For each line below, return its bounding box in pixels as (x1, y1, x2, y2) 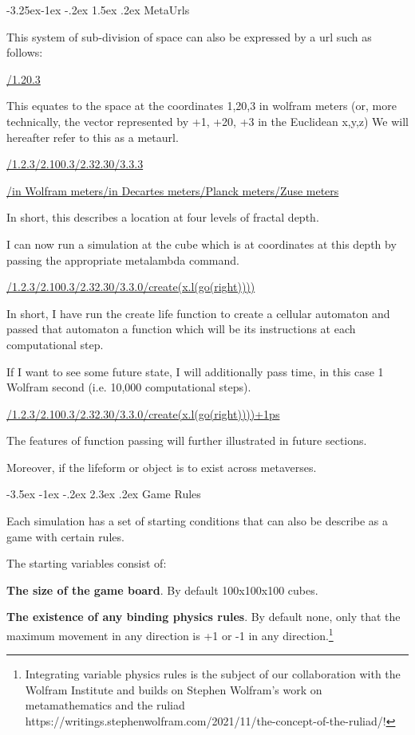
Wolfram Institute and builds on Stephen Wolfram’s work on (25, 681, 322, 698)
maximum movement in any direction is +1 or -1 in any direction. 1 (6, 625, 334, 643)
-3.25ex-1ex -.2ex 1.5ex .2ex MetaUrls (6, 2, 190, 18)
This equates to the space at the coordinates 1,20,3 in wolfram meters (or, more (6, 97, 397, 114)
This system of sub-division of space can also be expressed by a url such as (6, 28, 372, 45)
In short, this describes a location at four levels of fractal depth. (6, 209, 319, 226)
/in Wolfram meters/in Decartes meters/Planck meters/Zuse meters (6, 182, 339, 198)
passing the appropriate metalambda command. (6, 251, 239, 268)
